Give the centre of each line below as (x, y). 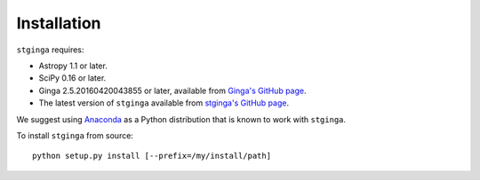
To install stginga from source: (75, 135)
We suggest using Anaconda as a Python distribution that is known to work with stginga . (181, 119)
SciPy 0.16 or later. (72, 78)
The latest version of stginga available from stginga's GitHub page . (164, 103)
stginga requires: (50, 50)
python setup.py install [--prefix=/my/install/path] (152, 156)
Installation (59, 23)
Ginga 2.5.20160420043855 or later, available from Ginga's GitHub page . (172, 90)
